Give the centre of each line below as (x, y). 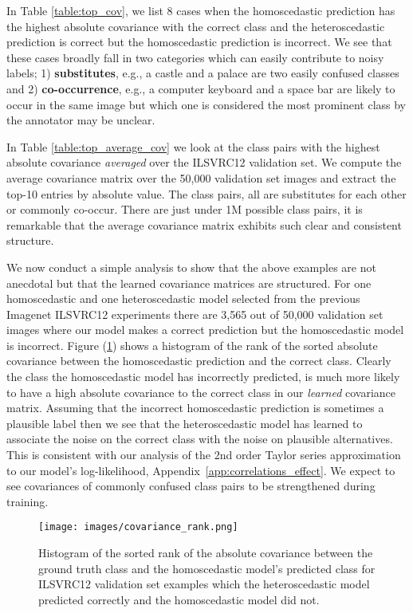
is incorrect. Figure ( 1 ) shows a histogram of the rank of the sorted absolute (192, 345)
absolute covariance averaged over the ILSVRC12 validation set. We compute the (204, 162)
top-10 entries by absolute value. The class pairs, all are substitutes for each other (206, 193)
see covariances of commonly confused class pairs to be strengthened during (191, 486)
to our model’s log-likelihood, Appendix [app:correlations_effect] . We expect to (201, 470)
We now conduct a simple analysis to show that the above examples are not (191, 267)
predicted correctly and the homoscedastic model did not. (179, 599)
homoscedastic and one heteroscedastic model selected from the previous (183, 299)
